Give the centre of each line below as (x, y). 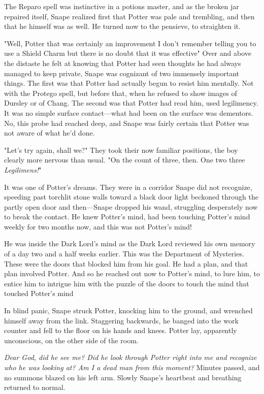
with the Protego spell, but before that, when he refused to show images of (121, 93)
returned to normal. (35, 387)
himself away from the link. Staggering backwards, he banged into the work (121, 320)
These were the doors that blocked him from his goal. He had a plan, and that (126, 263)
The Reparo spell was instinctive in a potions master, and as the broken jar (122, 6)
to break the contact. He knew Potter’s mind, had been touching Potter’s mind (127, 217)
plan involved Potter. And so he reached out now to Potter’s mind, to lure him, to (132, 273)
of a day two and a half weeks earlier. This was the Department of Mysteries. (124, 254)
